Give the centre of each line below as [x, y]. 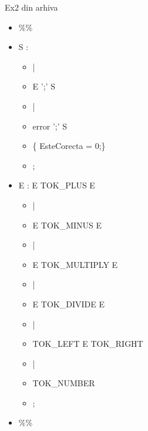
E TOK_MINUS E [67, 225]
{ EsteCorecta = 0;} [69, 146]
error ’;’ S [50, 126]
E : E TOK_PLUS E [57, 185]
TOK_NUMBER [64, 383]
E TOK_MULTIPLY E [75, 264]
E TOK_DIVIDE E [68, 304]
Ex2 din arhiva [31, 7]
